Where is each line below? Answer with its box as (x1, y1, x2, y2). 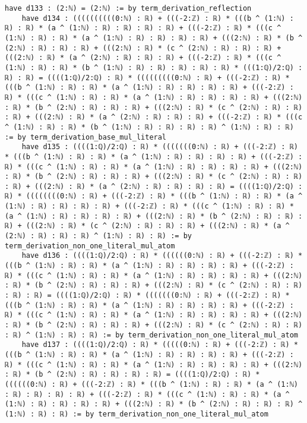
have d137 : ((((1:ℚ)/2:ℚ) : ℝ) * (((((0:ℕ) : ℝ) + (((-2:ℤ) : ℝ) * (21, 340, 298, 349)
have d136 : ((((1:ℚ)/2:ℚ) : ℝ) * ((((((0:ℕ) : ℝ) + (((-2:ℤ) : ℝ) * (21, 251, 303, 260)
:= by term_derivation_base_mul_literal (5, 132, 167, 141)
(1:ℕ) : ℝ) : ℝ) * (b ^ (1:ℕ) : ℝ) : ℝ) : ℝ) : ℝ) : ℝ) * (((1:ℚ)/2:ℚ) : (5, 63, 303, 72)
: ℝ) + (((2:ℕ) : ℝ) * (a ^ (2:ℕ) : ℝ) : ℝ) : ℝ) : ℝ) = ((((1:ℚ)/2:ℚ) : (5, 182, 303, 191)
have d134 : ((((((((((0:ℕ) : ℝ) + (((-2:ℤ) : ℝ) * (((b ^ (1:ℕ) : (21, 14, 294, 23)
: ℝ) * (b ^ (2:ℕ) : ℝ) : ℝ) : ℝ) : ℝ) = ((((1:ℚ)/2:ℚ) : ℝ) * (5, 370, 260, 379)
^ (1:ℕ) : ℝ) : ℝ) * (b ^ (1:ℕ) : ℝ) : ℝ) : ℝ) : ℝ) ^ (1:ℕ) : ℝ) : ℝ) (5, 122, 294, 131)
